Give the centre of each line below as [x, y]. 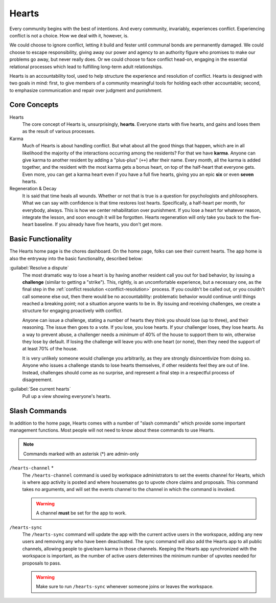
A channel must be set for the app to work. [81, 513]
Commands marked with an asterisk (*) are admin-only [81, 454]
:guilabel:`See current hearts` [40, 389]
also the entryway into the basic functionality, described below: [76, 258]
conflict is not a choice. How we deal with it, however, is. [69, 35]
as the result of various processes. [59, 131]
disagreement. [38, 379]
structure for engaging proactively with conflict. [72, 311]
